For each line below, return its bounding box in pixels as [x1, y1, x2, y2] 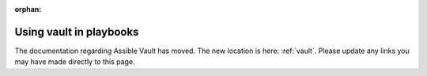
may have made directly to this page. [14, 57, 135, 66]
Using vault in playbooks [14, 25, 139, 39]
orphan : [14, 5, 42, 13]
